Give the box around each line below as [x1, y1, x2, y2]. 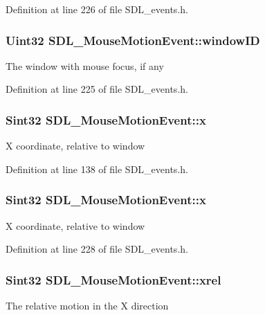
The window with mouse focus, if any [6, 58, 164, 73]
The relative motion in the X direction [6, 298, 169, 313]
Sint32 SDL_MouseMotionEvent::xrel [6, 271, 221, 288]
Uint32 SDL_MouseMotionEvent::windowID [6, 31, 260, 48]
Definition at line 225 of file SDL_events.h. [6, 82, 188, 96]
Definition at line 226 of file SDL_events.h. [6, 2, 188, 16]
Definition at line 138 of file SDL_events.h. [6, 161, 188, 176]
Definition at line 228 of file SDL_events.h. [6, 242, 188, 256]
